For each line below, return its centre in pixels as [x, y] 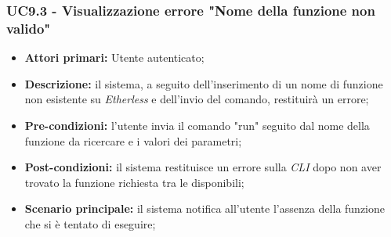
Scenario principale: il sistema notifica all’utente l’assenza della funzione [205, 208]
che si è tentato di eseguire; [90, 223]
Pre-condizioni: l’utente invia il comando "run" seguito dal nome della [197, 125]
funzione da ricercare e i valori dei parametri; [133, 140]
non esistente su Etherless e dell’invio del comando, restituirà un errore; [197, 99]
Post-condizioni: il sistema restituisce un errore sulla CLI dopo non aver [203, 167]
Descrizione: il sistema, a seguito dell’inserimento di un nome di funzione [204, 83]
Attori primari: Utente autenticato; [114, 57]
